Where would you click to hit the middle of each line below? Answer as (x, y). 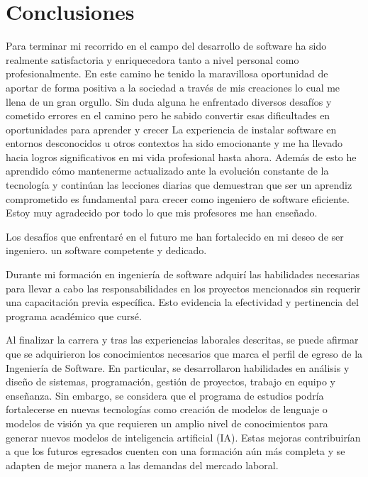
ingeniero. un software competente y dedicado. (106, 250)
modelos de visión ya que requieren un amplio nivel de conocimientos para (167, 423)
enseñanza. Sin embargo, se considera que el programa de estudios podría (165, 395)
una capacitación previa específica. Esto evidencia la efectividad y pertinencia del (182, 302)
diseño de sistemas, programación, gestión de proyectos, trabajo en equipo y (171, 382)
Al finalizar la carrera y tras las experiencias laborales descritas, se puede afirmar (182, 340)
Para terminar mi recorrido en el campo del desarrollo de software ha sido (166, 46)
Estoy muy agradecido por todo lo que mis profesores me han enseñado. (162, 213)
